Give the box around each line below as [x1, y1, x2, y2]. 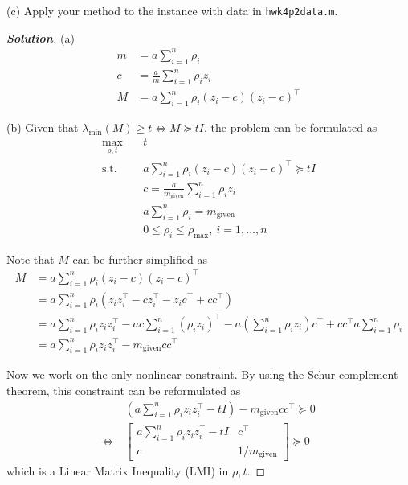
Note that [6, 250, 55, 267]
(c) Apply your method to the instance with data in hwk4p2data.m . [6, 2, 338, 18]
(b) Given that [6, 119, 79, 136]
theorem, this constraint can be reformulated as [6, 381, 241, 398]
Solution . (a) [6, 29, 75, 46]
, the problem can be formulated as [203, 119, 377, 136]
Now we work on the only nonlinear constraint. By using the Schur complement [6, 366, 398, 383]
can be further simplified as [72, 250, 207, 267]
